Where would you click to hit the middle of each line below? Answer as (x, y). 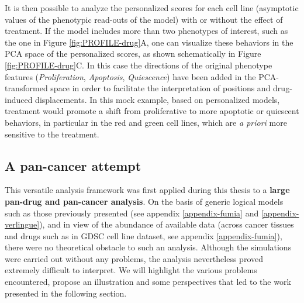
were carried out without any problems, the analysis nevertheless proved (134, 258)
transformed (26, 88)
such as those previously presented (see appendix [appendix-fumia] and (132, 213)
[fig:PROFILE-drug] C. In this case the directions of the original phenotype (139, 65)
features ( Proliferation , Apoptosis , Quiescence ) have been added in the (130, 76)
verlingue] (22, 224)
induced (19, 99)
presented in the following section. (66, 293)
